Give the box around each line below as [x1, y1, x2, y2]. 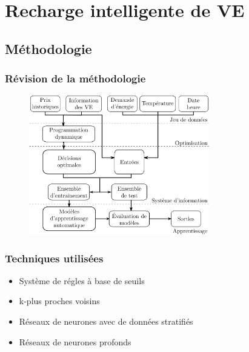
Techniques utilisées [5, 250, 104, 265]
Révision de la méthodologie [5, 71, 146, 86]
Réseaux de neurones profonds [19, 335, 131, 348]
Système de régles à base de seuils [19, 274, 145, 287]
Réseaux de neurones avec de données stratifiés [19, 315, 193, 328]
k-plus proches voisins [19, 294, 100, 307]
